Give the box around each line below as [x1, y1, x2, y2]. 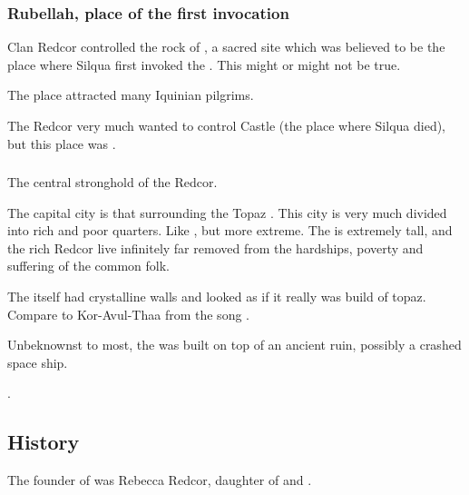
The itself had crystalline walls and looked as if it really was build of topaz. [7, 287, 426, 306]
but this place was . [7, 134, 116, 153]
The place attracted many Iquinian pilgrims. [7, 85, 254, 104]
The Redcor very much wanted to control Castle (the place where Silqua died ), [7, 116, 446, 134]
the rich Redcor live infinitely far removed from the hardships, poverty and [7, 238, 424, 257]
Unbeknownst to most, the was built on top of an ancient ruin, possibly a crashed [7, 335, 462, 354]
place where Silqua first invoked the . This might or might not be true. [7, 54, 401, 74]
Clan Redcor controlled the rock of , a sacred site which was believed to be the [7, 37, 445, 56]
